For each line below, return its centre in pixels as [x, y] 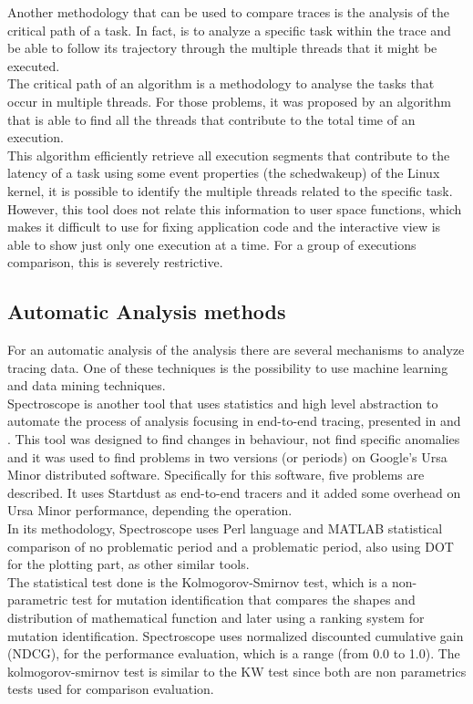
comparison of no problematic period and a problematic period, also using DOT [231, 546]
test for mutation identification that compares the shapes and [243, 600]
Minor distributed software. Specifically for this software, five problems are [216, 475]
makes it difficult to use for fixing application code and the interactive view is [224, 227]
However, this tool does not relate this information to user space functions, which [235, 208]
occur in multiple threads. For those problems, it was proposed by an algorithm [229, 101]
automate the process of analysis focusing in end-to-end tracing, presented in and [234, 421]
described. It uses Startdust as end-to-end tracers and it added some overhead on [234, 492]
